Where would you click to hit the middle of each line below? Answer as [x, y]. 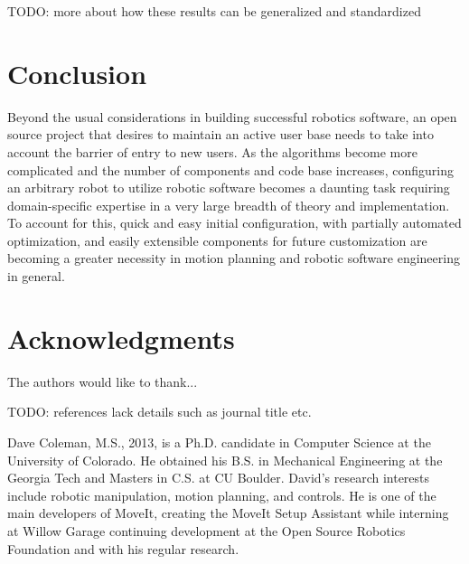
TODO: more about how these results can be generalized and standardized [214, 11]
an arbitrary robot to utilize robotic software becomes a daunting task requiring [229, 188]
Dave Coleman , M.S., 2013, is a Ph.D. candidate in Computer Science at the [219, 442]
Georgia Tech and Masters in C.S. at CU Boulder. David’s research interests [219, 478]
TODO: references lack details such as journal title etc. [159, 412]
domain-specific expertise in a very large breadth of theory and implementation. [229, 205]
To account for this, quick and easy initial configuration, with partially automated [234, 223]
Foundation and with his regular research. [123, 548]
